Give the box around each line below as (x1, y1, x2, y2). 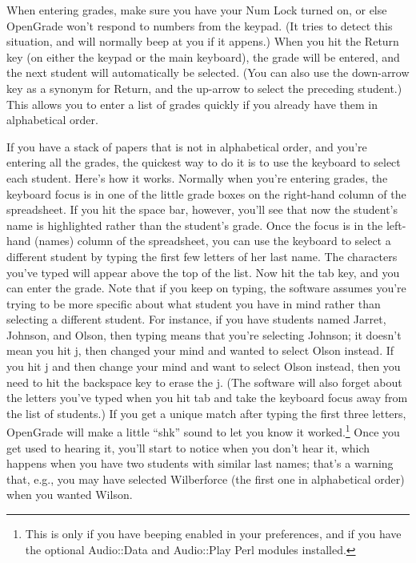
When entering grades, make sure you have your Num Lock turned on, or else (6, 2, 387, 18)
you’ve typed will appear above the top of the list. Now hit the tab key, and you (6, 263, 400, 280)
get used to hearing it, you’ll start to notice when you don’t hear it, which (6, 439, 370, 456)
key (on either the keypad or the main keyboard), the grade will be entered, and (6, 48, 400, 65)
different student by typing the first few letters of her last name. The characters (6, 247, 398, 264)
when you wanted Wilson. (6, 486, 133, 503)
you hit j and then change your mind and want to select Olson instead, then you (6, 358, 401, 375)
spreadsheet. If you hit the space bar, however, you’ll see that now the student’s (6, 201, 398, 218)
